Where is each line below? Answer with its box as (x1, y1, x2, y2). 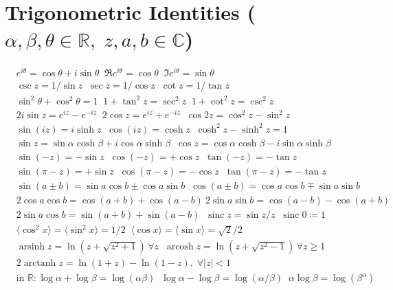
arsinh (19, 242, 45, 252)
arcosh (166, 242, 194, 252)
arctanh (23, 258, 56, 269)
